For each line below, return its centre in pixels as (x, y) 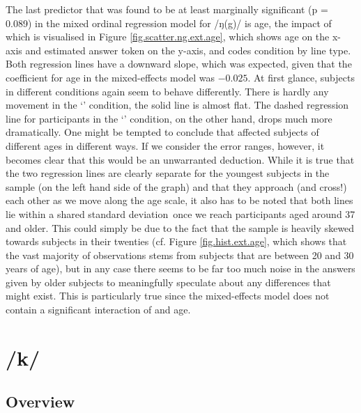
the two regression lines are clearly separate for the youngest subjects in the (168, 173)
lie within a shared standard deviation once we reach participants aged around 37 (180, 213)
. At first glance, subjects (301, 77)
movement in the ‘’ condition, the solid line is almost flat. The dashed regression (177, 105)
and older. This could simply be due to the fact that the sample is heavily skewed (180, 227)
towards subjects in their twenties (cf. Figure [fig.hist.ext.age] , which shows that (176, 241)
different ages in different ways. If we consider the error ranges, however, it (165, 145)
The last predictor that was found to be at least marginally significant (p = (167, 9)
